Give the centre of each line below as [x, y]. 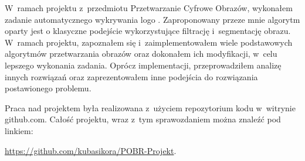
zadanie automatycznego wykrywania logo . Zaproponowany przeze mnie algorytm [152, 19]
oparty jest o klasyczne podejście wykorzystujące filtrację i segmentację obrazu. [148, 31]
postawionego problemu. [48, 88]
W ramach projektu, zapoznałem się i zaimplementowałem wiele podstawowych [149, 42]
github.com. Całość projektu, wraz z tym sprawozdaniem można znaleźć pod [143, 119]
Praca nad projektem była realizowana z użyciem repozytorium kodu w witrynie [150, 107]
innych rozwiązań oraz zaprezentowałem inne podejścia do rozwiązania [131, 76]
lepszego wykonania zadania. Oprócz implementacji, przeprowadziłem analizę [143, 65]
